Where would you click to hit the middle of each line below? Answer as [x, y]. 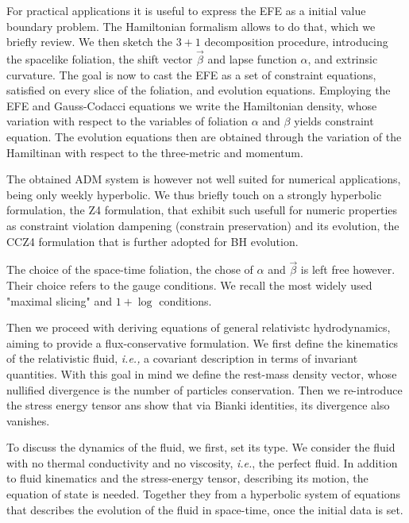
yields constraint [334, 121]
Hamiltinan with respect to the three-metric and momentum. [155, 152]
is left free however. [348, 269]
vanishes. [28, 420]
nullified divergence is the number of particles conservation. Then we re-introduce [204, 389]
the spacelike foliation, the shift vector [100, 59]
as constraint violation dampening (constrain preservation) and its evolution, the [203, 225]
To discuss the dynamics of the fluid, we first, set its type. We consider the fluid [201, 447]
